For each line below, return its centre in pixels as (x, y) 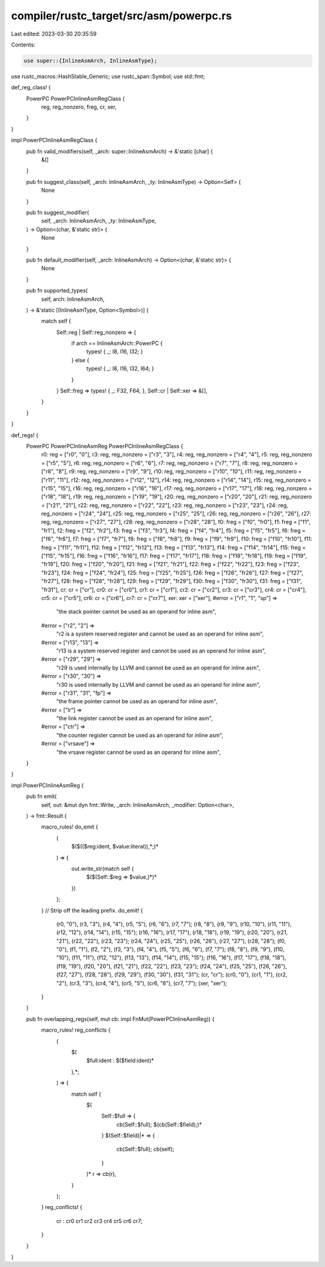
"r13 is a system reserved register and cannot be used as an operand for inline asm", (161, 651)
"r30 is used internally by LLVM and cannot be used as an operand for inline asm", (158, 684)
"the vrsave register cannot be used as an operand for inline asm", (138, 752)
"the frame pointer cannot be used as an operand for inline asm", (137, 701)
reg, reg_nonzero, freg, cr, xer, (79, 107)
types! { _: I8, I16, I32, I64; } (120, 368)
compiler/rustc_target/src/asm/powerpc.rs (122, 16)
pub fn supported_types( (57, 291)
